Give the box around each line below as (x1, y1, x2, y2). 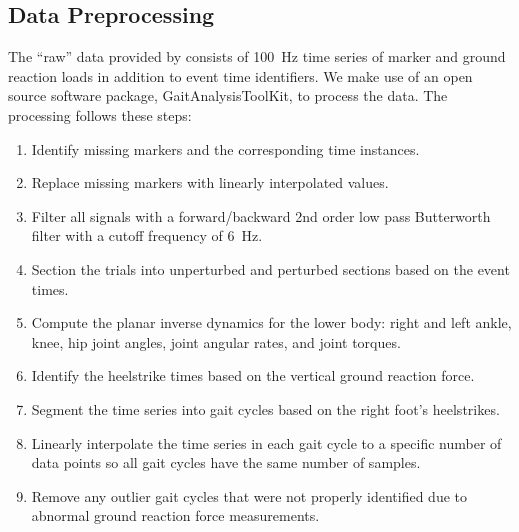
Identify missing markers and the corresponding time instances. (31, 138, 420, 159)
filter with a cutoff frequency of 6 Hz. (31, 225, 263, 246)
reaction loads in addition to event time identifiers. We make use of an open (8, 65, 473, 86)
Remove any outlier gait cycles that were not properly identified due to (31, 485, 467, 506)
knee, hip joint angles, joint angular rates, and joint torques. (31, 331, 401, 352)
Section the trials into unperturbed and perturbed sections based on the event (31, 258, 510, 279)
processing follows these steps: (8, 104, 192, 125)
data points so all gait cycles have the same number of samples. (31, 452, 421, 473)
